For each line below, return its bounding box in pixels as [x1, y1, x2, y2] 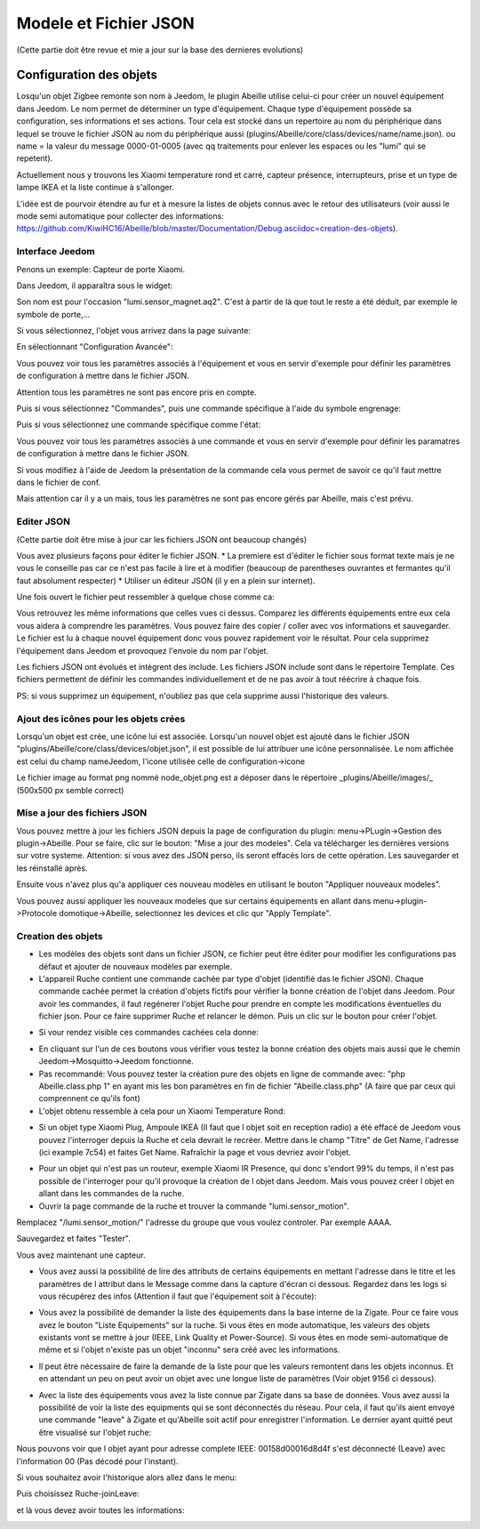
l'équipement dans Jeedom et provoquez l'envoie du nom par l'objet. [16, 645, 269, 656]
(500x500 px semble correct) [16, 785, 124, 795]
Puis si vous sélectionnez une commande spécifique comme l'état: [16, 419, 261, 431]
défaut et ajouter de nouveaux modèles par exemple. [38, 961, 233, 971]
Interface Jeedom [16, 245, 95, 258]
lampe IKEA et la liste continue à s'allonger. [16, 182, 175, 193]
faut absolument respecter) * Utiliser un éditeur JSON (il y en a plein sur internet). [16, 575, 316, 586]
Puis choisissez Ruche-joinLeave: [16, 1488, 140, 1499]
